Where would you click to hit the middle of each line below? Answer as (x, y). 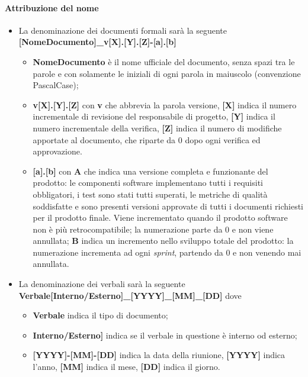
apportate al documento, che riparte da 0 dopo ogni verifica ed (147, 139)
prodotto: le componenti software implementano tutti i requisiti (148, 183)
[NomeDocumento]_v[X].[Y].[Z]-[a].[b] (97, 42)
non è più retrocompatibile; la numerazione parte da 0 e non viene (153, 229)
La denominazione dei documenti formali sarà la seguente (123, 30)
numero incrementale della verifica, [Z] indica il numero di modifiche (157, 128)
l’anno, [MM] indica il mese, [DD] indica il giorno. (126, 367)
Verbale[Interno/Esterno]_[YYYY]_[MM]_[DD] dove (130, 295)
